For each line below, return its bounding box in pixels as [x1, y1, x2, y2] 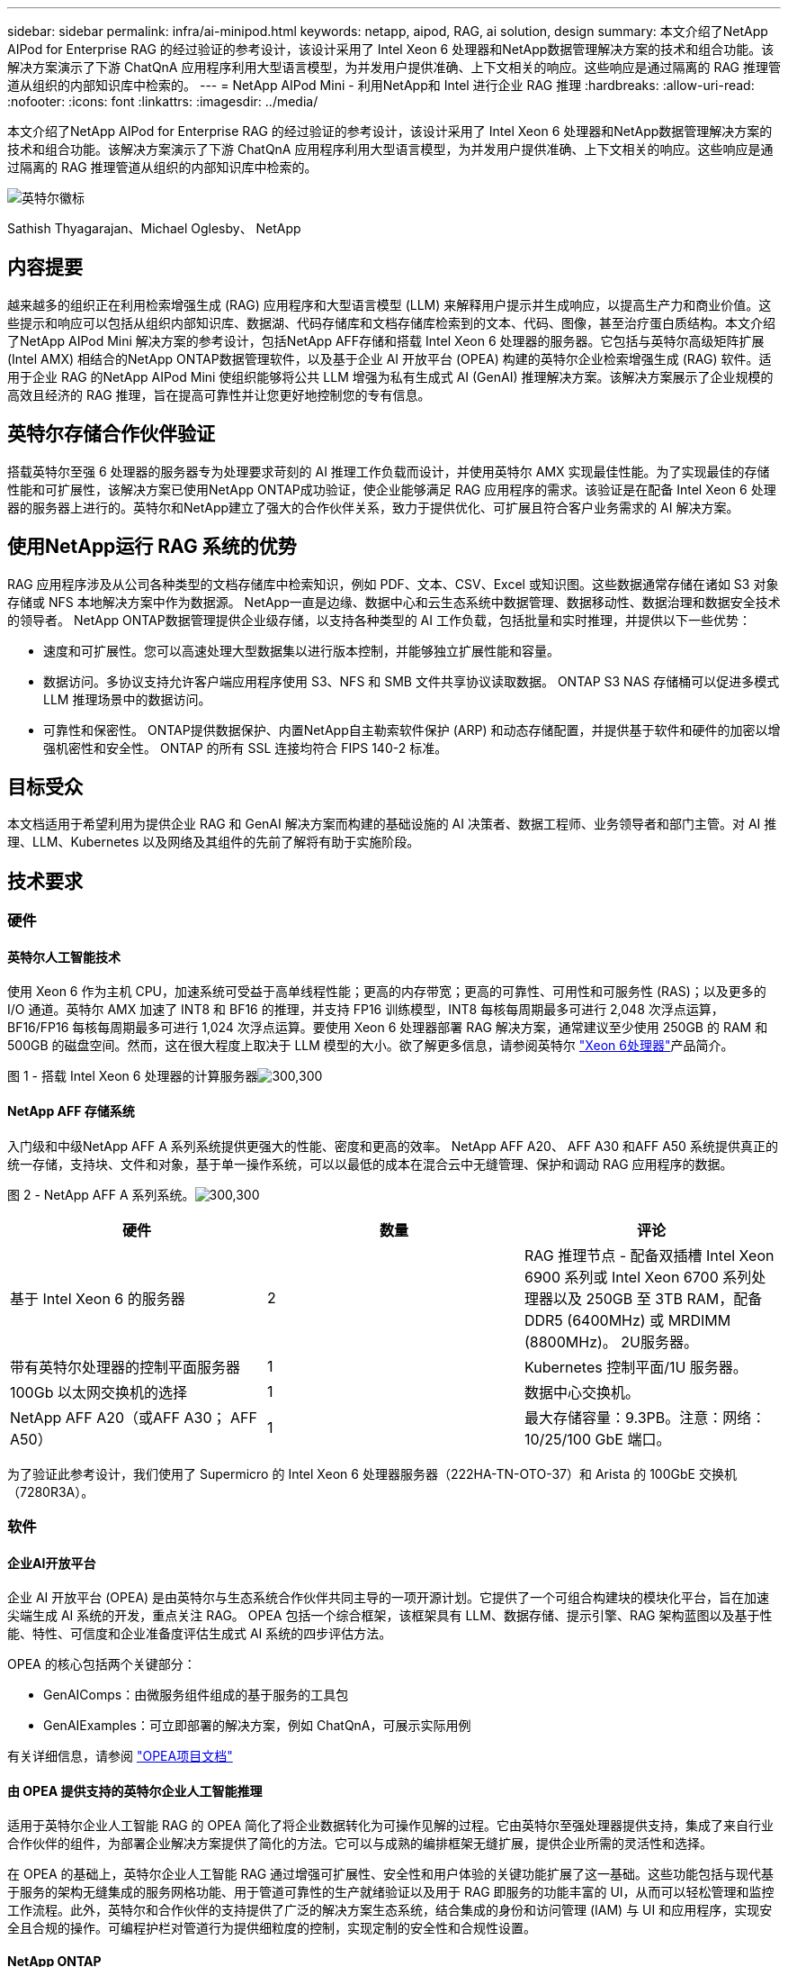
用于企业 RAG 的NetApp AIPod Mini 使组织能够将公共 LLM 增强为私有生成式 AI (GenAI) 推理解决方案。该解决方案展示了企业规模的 [7, 368, 774, 385]
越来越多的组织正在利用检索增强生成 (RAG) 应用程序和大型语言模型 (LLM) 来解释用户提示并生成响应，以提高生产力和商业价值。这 [7, 296, 772, 313]
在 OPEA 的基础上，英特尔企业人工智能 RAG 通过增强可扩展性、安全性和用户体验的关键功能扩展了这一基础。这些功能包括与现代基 [7, 1866, 775, 1882]
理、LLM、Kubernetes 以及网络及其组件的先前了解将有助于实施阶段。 [7, 834, 420, 850]
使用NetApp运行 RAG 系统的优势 [7, 535, 297, 558]
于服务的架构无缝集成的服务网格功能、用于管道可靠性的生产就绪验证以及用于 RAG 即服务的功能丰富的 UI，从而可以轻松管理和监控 [7, 1884, 775, 1900]
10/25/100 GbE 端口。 [524, 1429, 671, 1448]
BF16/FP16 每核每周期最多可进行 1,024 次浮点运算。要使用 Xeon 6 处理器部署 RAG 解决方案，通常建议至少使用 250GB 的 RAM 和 [7, 1020, 768, 1036]
